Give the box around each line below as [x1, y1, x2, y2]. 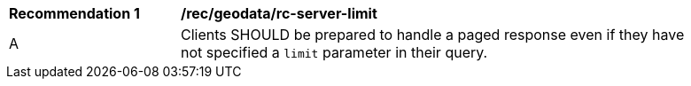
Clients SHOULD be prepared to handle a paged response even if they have [181, 26, 685, 43]
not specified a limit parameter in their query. [181, 43, 488, 61]
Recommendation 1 [9, 4, 140, 22]
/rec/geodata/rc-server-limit [181, 4, 377, 22]
